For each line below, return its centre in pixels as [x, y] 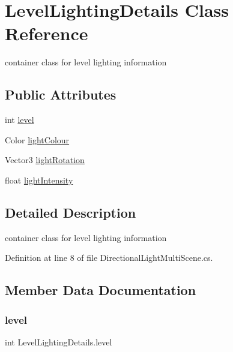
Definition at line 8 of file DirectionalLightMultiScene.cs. [109, 258]
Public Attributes [61, 94]
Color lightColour [37, 139]
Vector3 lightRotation [45, 160]
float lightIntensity [39, 180]
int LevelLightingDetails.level [59, 342]
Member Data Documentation [101, 290]
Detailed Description [71, 212]
